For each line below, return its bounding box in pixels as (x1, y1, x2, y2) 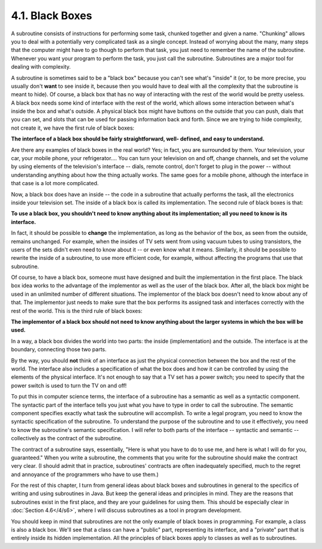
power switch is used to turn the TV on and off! (11, 382, 127, 389)
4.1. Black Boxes (11, 9, 92, 22)
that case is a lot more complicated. (11, 180, 99, 187)
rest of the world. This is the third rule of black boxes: (11, 307, 143, 314)
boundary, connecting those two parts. (11, 346, 107, 353)
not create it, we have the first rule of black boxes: (11, 124, 135, 131)
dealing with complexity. (11, 63, 71, 70)
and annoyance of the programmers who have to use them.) (11, 471, 159, 478)
